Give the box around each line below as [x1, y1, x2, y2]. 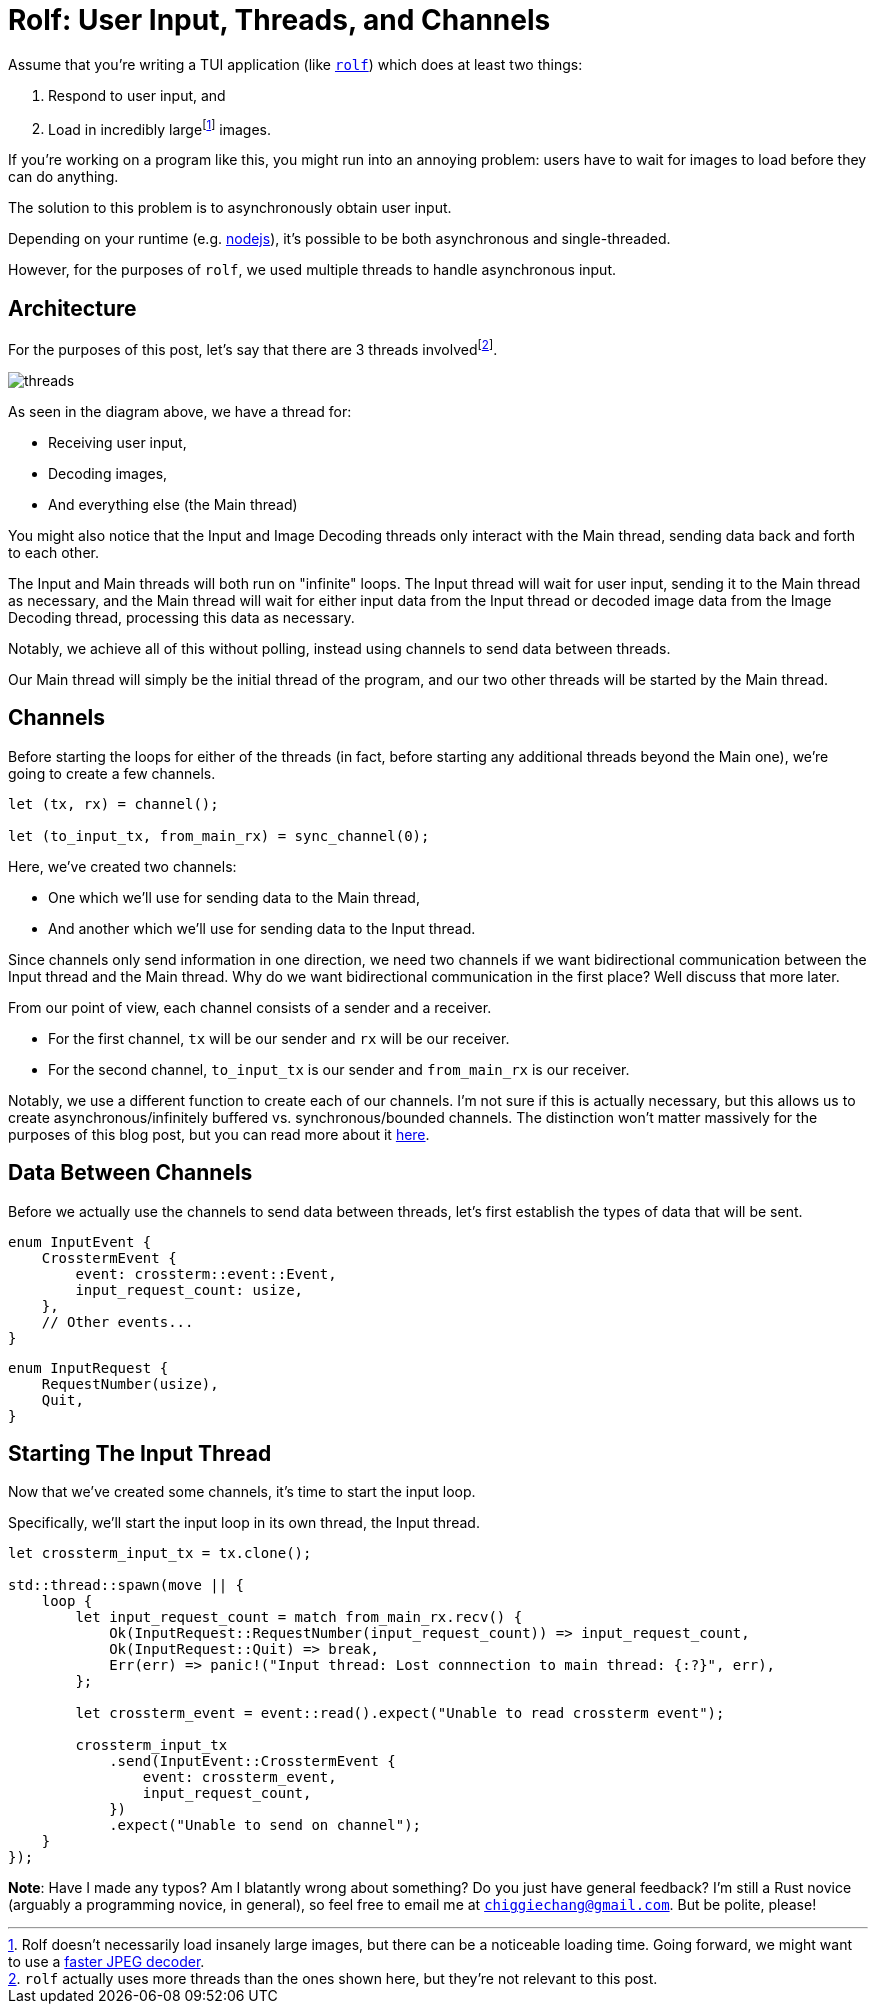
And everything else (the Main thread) [48, 495, 298, 513]
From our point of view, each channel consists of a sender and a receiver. [8, 998, 492, 1016]
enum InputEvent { [8, 1233, 152, 1250]
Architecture [8, 295, 137, 321]
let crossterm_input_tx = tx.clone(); [8, 1545, 312, 1562]
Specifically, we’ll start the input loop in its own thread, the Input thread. [8, 1514, 480, 1532]
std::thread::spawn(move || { [8, 1577, 245, 1594]
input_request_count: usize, [75, 1281, 304, 1298]
